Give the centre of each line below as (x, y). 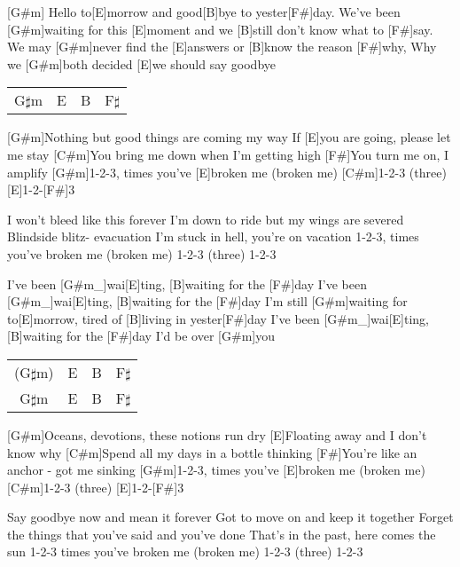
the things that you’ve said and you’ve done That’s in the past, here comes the (222, 534)
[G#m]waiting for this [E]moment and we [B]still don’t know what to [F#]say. (220, 29)
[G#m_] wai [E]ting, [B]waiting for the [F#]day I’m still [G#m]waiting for (207, 301)
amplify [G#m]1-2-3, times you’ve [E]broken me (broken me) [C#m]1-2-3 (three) (227, 172)
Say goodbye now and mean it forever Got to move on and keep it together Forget (230, 517)
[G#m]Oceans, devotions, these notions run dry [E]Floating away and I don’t (217, 434)
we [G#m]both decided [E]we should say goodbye (142, 63)
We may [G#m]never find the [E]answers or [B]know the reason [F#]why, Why (222, 47)
